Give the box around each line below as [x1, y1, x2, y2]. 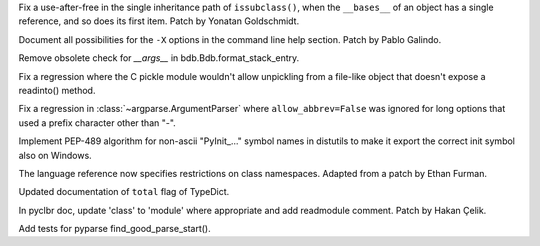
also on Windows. [18, 149, 92, 161]
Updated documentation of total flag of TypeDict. [18, 186, 230, 198]
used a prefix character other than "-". [18, 116, 177, 129]
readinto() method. [18, 84, 96, 96]
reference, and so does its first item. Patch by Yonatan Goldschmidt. [18, 15, 300, 27]
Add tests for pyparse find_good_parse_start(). [18, 223, 211, 235]
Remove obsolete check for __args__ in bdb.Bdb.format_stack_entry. [18, 52, 300, 64]
